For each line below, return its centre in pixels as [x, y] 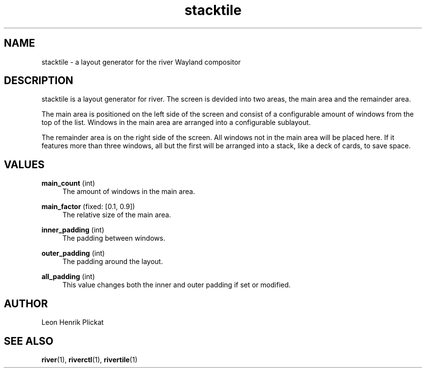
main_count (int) [68, 183]
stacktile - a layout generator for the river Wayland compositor [141, 62]
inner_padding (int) [73, 230]
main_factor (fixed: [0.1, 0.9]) [88, 207]
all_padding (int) [68, 277]
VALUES [24, 164]
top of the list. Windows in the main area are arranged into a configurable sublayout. [176, 123]
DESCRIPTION [39, 81]
